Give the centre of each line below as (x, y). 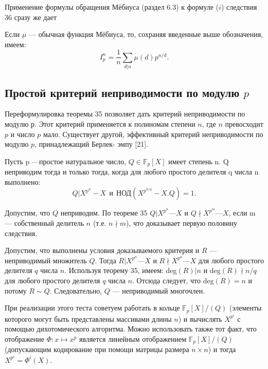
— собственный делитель (44, 222)
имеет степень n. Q (199, 161)
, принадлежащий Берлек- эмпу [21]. (91, 144)
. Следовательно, (76, 290)
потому (16, 290)
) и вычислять (200, 318)
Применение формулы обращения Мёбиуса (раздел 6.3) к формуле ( (112, 7)
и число (23, 134)
